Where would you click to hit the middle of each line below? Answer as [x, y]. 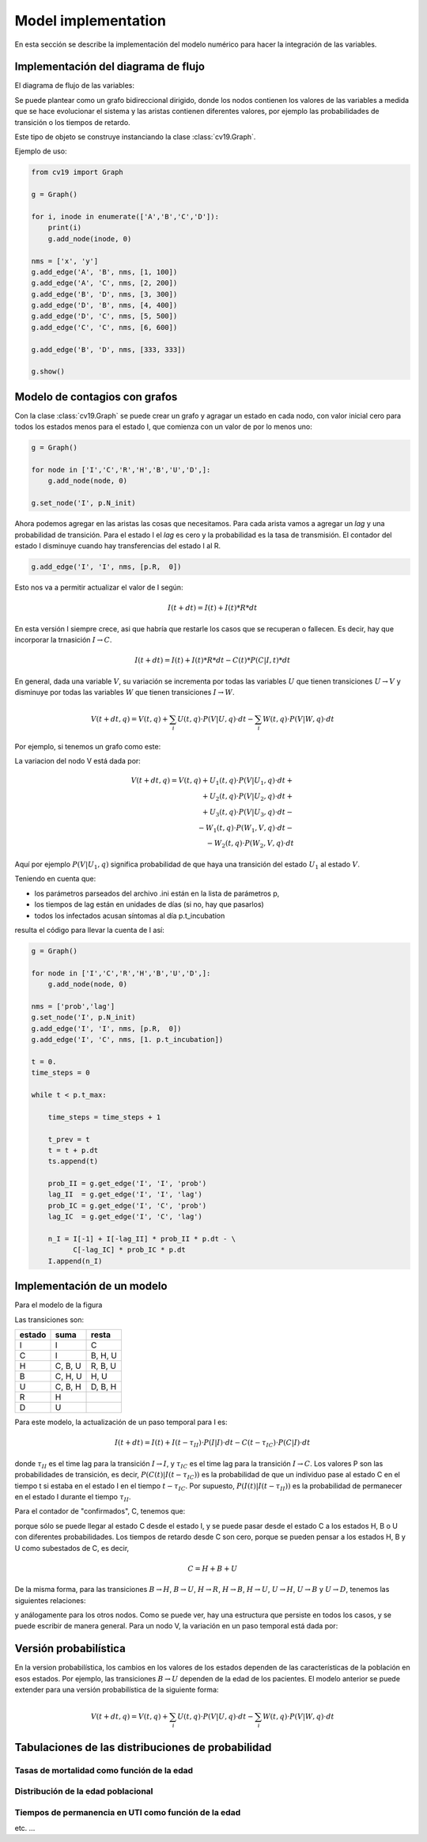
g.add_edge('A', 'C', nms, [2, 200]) [104, 283]
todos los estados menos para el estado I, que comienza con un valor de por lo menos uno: [163, 426]
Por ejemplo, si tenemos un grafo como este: [88, 746]
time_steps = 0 [60, 1073]
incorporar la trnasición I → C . [63, 639]
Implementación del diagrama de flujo [110, 67]
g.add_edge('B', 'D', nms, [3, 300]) [104, 294]
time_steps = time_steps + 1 [104, 1117]
